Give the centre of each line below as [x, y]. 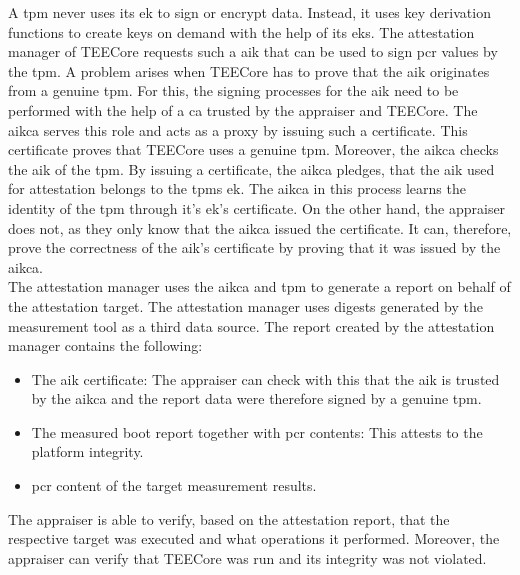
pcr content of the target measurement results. [174, 485]
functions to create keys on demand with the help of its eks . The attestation [241, 31]
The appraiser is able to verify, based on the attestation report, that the [229, 518]
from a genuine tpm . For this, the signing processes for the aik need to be [233, 90]
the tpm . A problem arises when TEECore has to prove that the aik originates [249, 70]
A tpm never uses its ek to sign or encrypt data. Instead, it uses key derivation [249, 12]
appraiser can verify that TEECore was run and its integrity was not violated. [247, 557]
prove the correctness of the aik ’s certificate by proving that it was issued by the [254, 247]
